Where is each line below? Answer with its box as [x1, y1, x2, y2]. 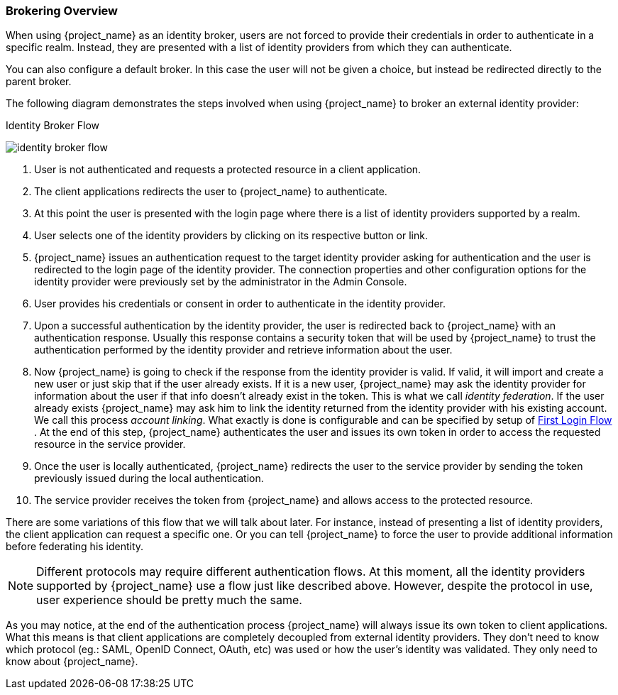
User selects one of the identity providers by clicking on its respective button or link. [34, 229, 428, 242]
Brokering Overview [6, 4, 118, 18]
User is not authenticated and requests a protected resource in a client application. [34, 163, 421, 176]
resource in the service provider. [34, 438, 186, 451]
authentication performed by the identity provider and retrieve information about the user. [34, 344, 453, 356]
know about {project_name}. [6, 655, 138, 668]
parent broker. [6, 75, 72, 88]
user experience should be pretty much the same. [36, 593, 302, 608]
